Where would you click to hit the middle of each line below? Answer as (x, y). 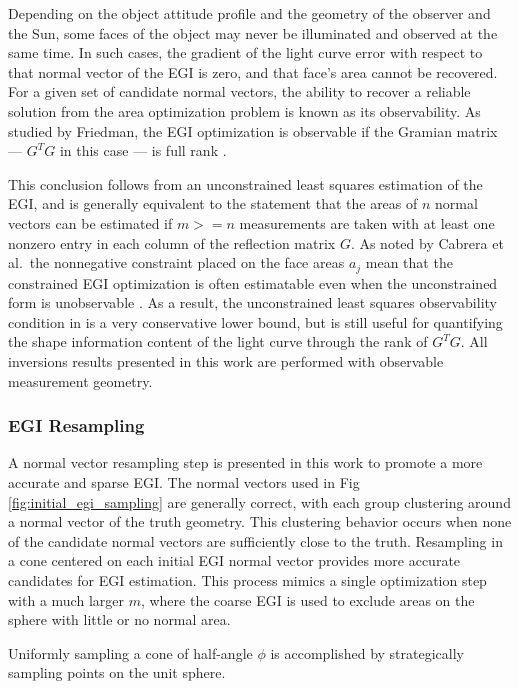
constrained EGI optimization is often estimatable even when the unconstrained (253, 282)
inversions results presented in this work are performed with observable (226, 360)
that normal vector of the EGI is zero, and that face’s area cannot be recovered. (253, 71)
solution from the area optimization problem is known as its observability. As (244, 110)
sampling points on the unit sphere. (117, 672)
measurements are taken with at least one (367, 222)
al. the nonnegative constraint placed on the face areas (176, 262)
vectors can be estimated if (90, 222)
